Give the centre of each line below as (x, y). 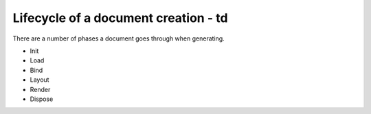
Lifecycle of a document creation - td (120, 18)
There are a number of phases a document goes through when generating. (119, 38)
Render (40, 89)
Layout (40, 80)
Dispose (42, 99)
